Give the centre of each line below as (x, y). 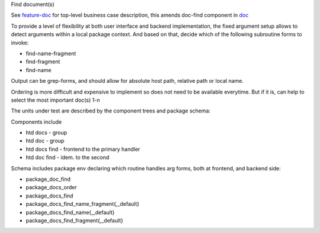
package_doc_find (48, 179)
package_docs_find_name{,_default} (70, 212)
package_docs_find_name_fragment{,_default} (82, 204)
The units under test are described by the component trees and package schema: (111, 111)
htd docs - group (47, 132)
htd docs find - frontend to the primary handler (83, 149)
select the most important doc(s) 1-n (55, 100)
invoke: (20, 43)
